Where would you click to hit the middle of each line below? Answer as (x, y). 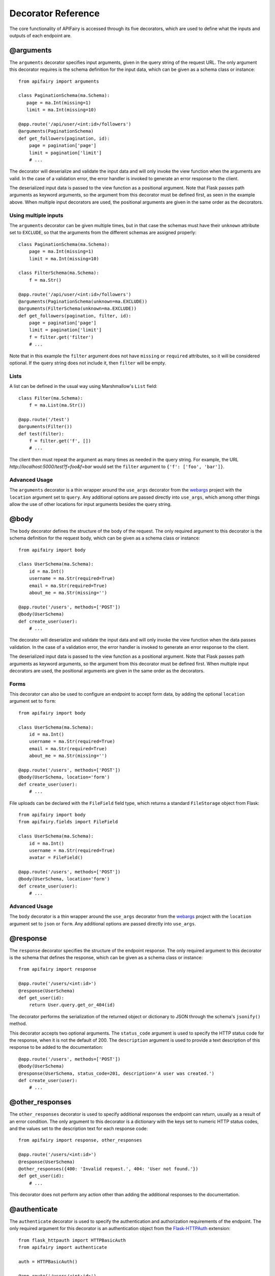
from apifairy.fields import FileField (68, 822)
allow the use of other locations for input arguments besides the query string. (90, 504)
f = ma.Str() (45, 280)
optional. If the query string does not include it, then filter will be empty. (88, 363)
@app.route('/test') (44, 419)
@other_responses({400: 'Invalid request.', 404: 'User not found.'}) (108, 1169)
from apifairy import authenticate (63, 1247)
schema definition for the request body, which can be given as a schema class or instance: (105, 538)
